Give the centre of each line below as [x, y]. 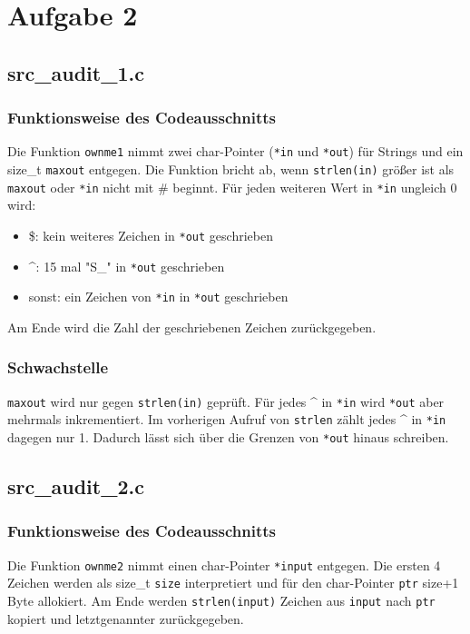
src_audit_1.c [76, 72]
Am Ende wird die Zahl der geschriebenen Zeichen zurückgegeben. [192, 327]
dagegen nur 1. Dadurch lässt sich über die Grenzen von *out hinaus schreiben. [228, 437]
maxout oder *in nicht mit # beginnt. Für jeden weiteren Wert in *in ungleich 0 [232, 187]
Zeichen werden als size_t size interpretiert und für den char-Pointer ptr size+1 [233, 583]
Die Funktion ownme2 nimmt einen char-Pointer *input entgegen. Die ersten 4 [224, 565]
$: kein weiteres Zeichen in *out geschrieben [151, 235]
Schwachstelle [58, 367]
